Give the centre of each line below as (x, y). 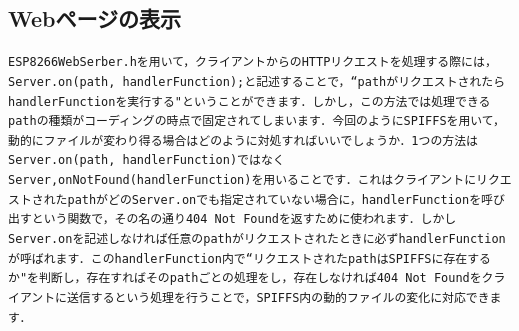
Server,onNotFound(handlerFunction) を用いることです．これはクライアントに (242, 180)
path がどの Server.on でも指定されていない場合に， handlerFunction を (274, 199)
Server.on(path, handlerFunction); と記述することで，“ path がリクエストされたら (257, 81)
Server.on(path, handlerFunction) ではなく (146, 160)
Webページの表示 (95, 18)
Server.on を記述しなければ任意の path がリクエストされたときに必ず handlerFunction (257, 239)
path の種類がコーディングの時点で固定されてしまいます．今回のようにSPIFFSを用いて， (256, 121)
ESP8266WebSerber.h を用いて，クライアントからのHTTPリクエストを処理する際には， (252, 62)
